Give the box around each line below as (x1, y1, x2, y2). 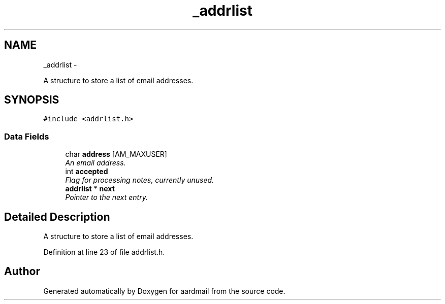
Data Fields (4, 131, 49, 142)
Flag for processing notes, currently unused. (65, 176, 214, 185)
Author (4, 265, 40, 278)
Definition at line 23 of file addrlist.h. (43, 248, 165, 257)
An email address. (65, 158, 126, 167)
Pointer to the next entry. (65, 193, 148, 202)
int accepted (65, 167, 108, 176)
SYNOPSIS (4, 93, 59, 107)
